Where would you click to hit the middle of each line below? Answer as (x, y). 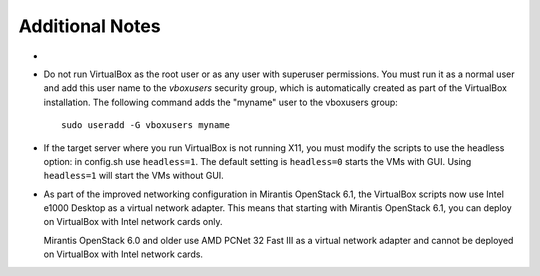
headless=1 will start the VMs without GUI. (133, 176)
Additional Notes (89, 26)
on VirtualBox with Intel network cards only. (133, 222)
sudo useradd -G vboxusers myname (145, 125)
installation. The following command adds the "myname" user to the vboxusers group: (221, 102)
